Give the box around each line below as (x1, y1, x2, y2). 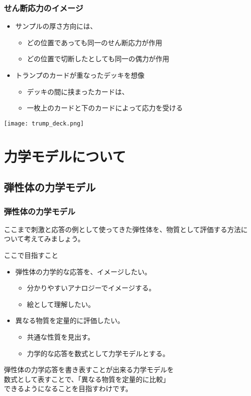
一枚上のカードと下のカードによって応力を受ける (27, 103, 183, 113)
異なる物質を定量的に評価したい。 (15, 315, 124, 325)
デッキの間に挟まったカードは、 (27, 86, 129, 96)
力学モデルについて (4, 146, 126, 166)
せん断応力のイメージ (4, 1, 84, 14)
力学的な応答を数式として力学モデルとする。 (27, 348, 169, 358)
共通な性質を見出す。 (27, 331, 95, 342)
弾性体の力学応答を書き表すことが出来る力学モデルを (4, 364, 174, 375)
